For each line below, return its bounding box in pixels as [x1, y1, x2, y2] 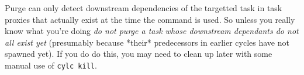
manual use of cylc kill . [5, 59, 97, 71]
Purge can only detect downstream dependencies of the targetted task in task [5, 2, 282, 13]
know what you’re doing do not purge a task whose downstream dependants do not [5, 25, 299, 37]
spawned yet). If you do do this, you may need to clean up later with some [5, 47, 272, 60]
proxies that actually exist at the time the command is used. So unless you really [5, 13, 295, 25]
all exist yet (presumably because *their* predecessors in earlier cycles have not [5, 36, 289, 48]
